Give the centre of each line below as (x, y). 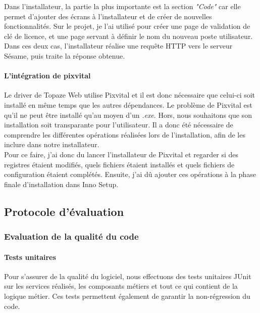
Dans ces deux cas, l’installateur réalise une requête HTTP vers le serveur (118, 46)
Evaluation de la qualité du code (71, 236)
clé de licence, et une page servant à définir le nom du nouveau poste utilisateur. (128, 36)
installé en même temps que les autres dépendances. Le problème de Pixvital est (128, 104)
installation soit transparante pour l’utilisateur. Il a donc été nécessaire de (119, 125)
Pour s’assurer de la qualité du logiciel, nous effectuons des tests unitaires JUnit (128, 276)
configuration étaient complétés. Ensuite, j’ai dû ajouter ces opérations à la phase (130, 174)
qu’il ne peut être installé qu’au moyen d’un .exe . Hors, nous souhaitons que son (128, 115)
